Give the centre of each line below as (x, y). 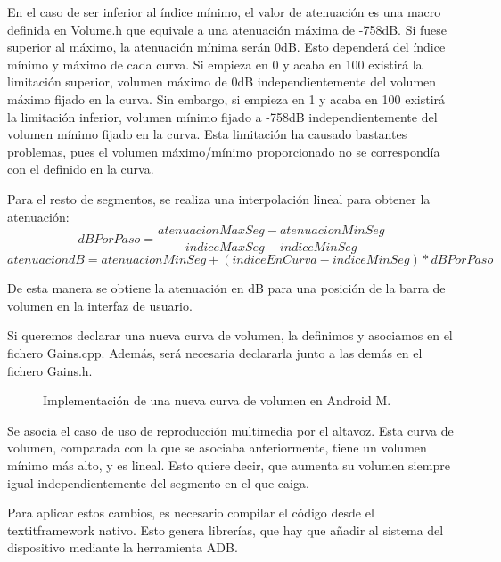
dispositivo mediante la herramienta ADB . (123, 547)
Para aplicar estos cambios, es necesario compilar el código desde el (191, 513)
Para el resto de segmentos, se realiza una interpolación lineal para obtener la (219, 198)
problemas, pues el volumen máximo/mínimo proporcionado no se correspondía (224, 151)
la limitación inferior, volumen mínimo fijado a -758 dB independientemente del (222, 116)
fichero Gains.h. (50, 370)
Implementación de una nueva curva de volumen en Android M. (217, 400)
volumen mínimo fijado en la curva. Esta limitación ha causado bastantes (207, 134)
